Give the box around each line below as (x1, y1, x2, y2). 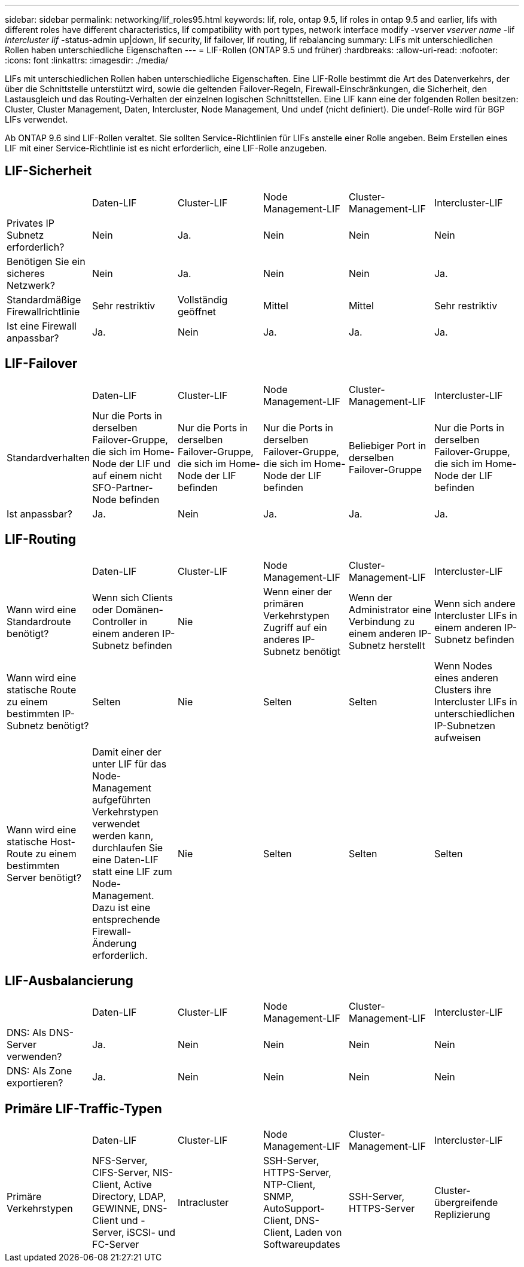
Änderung (92, 937, 137, 949)
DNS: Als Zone (7, 1065, 72, 1077)
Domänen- (115, 603, 163, 616)
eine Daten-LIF (92, 853, 159, 866)
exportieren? (7, 1077, 63, 1089)
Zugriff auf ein (263, 621, 327, 633)
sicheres (7, 267, 45, 279)
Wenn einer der (263, 585, 333, 598)
